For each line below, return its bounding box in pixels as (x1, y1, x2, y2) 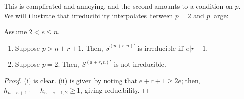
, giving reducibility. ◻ (80, 85, 149, 95)
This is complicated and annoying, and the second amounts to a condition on (4, 1, 233, 11)
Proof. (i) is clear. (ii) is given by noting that (4, 75, 137, 85)
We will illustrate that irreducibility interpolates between (4, 10, 173, 20)
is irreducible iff (137, 42, 184, 53)
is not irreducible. (114, 59, 166, 69)
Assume (4, 27, 27, 37)
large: (212, 10, 229, 20)
